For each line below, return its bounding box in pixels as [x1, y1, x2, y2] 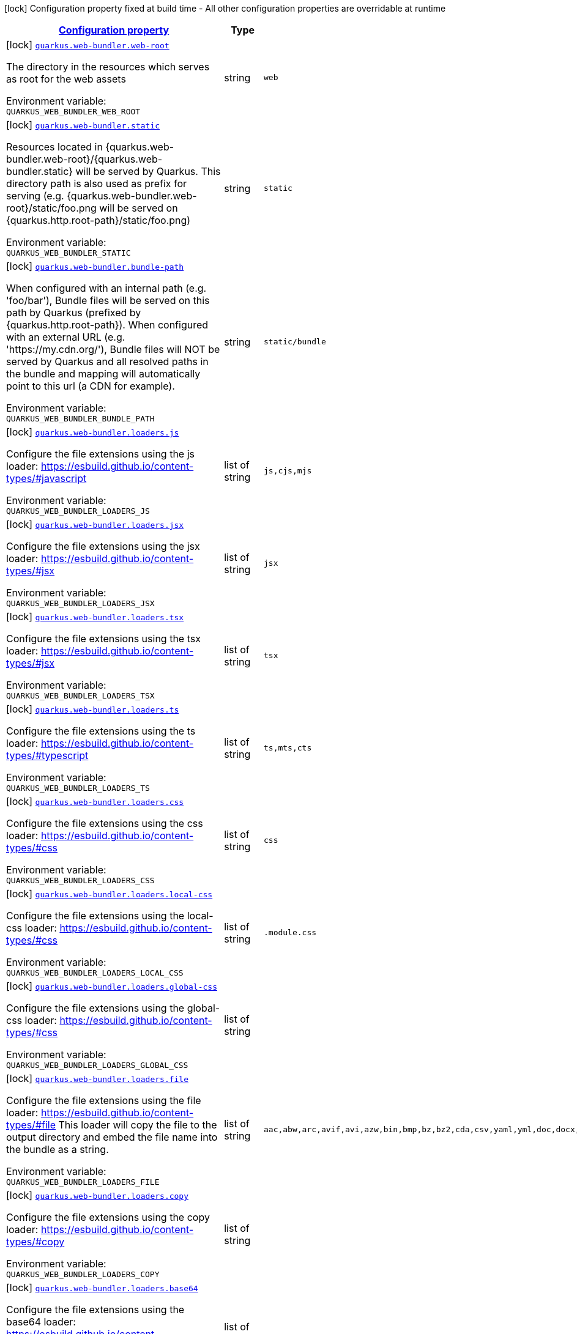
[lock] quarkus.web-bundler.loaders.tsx [6, 610, 184, 623]
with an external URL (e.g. [6, 331, 125, 343]
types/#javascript [6, 472, 87, 484]
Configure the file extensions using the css [6, 817, 203, 829]
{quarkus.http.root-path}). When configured [6, 319, 209, 331]
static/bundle [263, 337, 326, 346]
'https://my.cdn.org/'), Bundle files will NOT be [6, 343, 220, 355]
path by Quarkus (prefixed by [6, 306, 141, 319]
